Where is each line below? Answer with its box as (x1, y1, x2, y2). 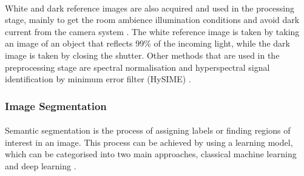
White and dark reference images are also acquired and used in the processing (5, 1, 294, 14)
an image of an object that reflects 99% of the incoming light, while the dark (5, 37, 290, 50)
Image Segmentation (5, 98, 107, 113)
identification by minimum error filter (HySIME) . (5, 73, 191, 85)
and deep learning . (5, 159, 76, 172)
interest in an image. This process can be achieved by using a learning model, (5, 135, 293, 148)
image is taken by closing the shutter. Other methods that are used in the (5, 48, 280, 61)
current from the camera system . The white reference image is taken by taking (5, 25, 300, 37)
